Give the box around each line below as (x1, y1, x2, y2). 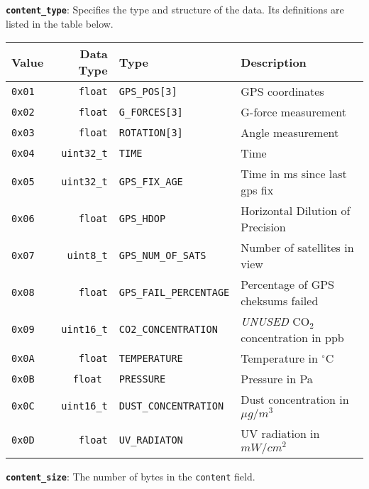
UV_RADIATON (119, 434, 183, 446)
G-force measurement (241, 104, 346, 121)
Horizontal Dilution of (241, 202, 351, 219)
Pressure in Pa (241, 370, 313, 388)
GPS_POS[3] (119, 85, 177, 97)
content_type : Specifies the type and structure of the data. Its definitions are (6, 2, 344, 16)
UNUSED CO (241, 313, 310, 330)
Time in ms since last (241, 165, 347, 182)
